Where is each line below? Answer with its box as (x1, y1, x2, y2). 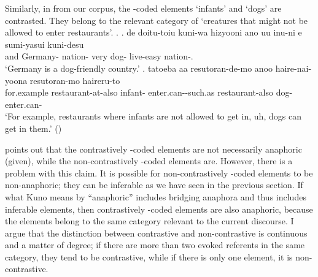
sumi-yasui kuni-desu (5, 37, 84, 50)
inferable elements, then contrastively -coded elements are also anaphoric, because (5, 202, 313, 215)
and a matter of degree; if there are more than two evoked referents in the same (5, 238, 305, 251)
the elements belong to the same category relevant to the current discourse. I (5, 214, 294, 227)
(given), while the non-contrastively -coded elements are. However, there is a (5, 154, 293, 167)
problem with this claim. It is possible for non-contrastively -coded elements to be (5, 166, 313, 179)
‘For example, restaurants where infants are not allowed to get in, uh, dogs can (5, 110, 301, 123)
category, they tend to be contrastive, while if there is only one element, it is (5, 250, 293, 263)
